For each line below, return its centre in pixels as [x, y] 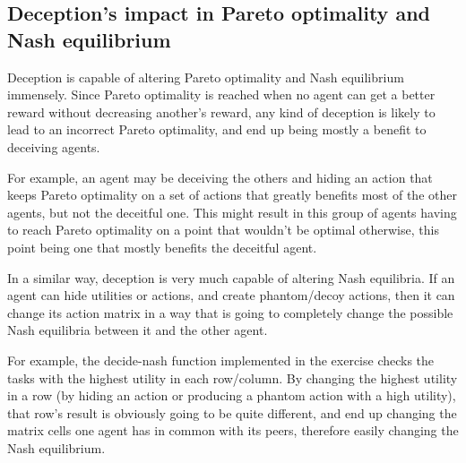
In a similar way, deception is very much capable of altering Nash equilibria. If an [231, 277]
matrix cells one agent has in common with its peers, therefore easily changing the [233, 430]
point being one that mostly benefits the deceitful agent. [162, 247]
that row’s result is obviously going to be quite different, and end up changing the [232, 412]
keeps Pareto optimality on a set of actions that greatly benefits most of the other [232, 195]
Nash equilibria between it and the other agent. [138, 330]
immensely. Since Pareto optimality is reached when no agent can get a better [221, 94]
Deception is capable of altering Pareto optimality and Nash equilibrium [206, 77]
